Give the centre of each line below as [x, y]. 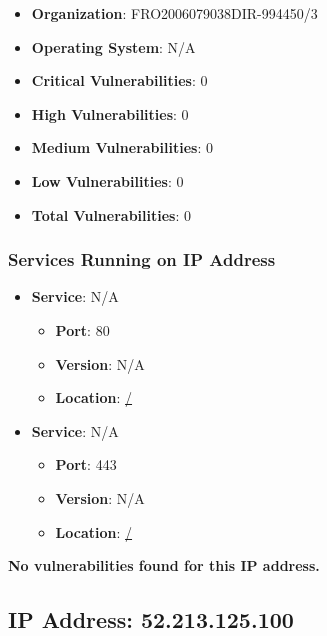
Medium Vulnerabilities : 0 [122, 147]
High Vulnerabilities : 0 [110, 113]
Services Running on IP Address [142, 259]
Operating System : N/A [113, 46]
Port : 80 [82, 329]
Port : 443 [86, 464]
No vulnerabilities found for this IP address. [164, 565]
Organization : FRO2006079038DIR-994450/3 [174, 13]
